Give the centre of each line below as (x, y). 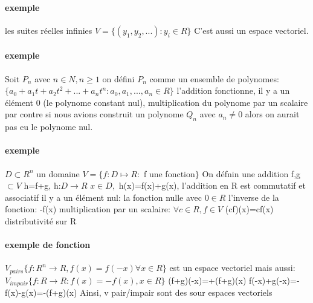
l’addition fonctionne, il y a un (233, 90)
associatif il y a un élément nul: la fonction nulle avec (104, 197)
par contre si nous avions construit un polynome (94, 114)
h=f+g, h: (42, 185)
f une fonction (169, 173)
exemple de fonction (48, 245)
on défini (118, 78)
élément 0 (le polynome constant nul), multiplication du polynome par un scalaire (156, 102)
